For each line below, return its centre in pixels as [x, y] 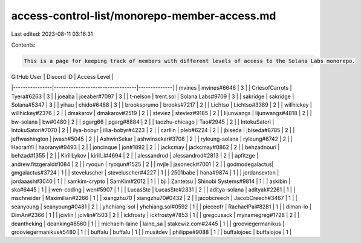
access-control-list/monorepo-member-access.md [144, 16]
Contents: [23, 45]
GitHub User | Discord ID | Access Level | [63, 76]
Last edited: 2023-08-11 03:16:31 [52, 34]
